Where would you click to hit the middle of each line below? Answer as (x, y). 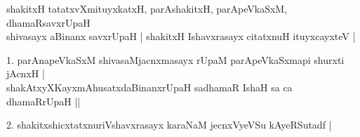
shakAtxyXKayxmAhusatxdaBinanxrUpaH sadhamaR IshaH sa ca (149, 87)
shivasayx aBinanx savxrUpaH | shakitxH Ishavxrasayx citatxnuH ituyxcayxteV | (181, 36)
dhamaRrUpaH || (44, 101)
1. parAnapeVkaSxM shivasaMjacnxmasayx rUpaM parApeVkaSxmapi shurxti (175, 59)
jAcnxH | (26, 73)
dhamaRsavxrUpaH (48, 22)
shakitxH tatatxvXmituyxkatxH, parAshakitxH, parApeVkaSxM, (147, 8)
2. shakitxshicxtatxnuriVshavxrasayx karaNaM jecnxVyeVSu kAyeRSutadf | (169, 125)
